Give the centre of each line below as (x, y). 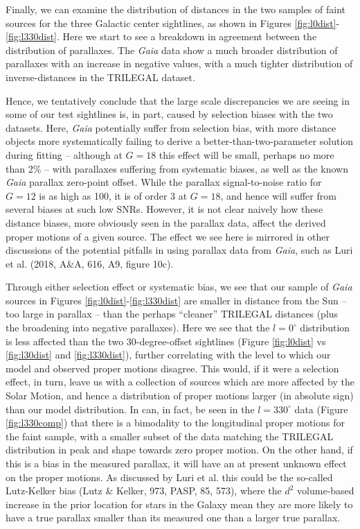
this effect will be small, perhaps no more (246, 154)
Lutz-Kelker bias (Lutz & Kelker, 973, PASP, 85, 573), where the (144, 491)
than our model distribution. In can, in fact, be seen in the (130, 409)
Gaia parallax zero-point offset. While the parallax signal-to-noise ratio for (164, 182)
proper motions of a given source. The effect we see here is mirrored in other (168, 236)
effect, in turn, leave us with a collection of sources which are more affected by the (180, 382)
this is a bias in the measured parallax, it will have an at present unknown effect (176, 463)
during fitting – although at (64, 154)
